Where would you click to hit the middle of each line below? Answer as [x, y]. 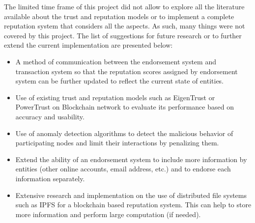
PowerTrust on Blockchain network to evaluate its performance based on [125, 107]
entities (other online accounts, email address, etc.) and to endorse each [123, 169]
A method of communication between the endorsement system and [116, 61]
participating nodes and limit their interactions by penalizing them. [117, 143]
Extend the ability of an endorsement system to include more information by [131, 159]
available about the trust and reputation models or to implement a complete [119, 16]
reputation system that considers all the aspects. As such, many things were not [125, 26]
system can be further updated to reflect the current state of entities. [120, 81]
